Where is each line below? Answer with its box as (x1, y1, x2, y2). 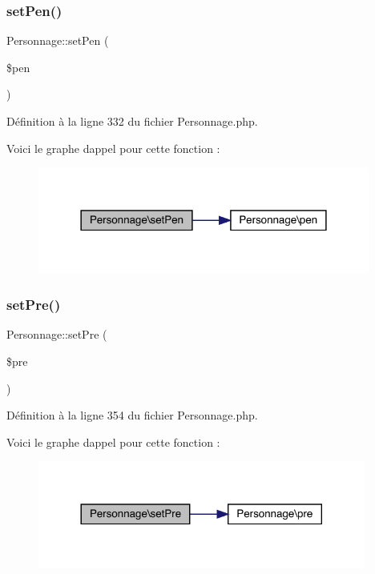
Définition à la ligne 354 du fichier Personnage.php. (6, 407, 258, 423)
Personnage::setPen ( (6, 32, 109, 49)
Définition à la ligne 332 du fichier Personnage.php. (6, 113, 258, 129)
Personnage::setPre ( (6, 326, 107, 343)
